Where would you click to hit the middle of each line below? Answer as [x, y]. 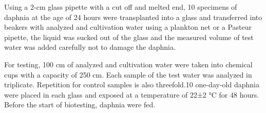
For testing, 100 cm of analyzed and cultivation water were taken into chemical [128, 64]
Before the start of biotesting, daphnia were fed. [80, 105]
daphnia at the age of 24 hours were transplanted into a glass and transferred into [133, 17]
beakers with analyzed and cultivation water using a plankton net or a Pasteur [128, 27]
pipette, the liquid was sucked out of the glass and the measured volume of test [129, 37]
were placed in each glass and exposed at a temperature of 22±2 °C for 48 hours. [132, 94]
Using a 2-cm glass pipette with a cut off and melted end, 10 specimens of [121, 7]
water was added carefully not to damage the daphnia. [90, 47]
